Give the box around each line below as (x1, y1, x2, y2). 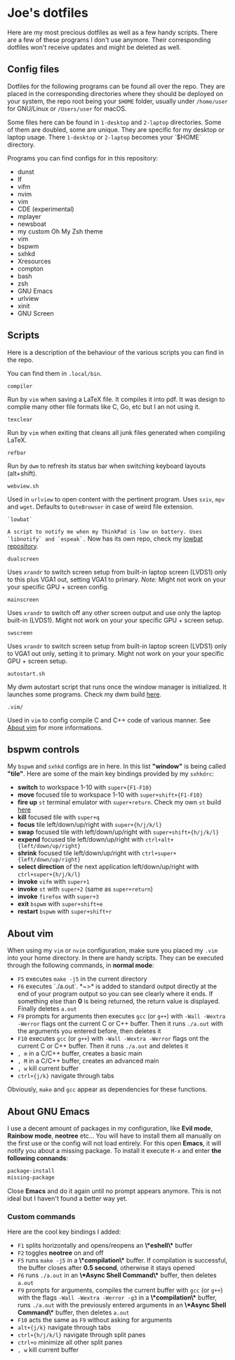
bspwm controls (7, 743, 80, 755)
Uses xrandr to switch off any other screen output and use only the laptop (7, 608, 221, 617)
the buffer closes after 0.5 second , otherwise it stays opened (17, 1264, 195, 1272)
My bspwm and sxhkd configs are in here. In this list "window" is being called (7, 762, 227, 771)
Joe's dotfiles (7, 5, 89, 21)
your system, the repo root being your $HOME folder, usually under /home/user (7, 97, 228, 105)
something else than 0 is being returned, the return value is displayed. (17, 997, 220, 1006)
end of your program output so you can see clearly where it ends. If (17, 990, 213, 998)
